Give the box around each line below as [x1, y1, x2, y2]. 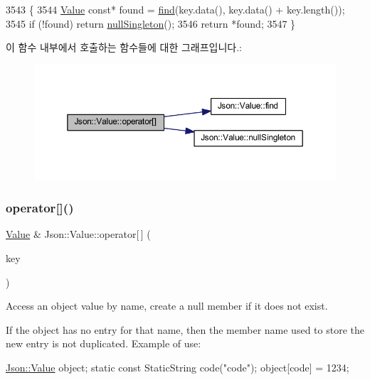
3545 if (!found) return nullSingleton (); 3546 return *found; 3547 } [6, 16, 296, 31]
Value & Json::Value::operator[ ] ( [6, 227, 151, 241]
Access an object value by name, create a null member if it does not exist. [6, 298, 328, 313]
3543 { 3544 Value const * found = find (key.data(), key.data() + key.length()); [6, 2, 345, 16]
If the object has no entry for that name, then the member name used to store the [6, 322, 364, 337]
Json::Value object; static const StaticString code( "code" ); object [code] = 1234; [6, 359, 349, 374]
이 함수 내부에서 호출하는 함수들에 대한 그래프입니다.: [6, 40, 242, 55]
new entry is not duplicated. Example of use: [6, 336, 201, 351]
